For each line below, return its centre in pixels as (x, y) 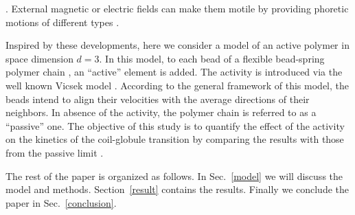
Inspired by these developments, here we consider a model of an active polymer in (177, 45)
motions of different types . (62, 22)
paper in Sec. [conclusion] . (61, 202)
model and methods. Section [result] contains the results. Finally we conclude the (177, 189)
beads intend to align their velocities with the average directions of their (158, 99)
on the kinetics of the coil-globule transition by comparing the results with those (175, 139)
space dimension (39, 58)
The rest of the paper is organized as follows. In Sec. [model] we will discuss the (174, 176)
